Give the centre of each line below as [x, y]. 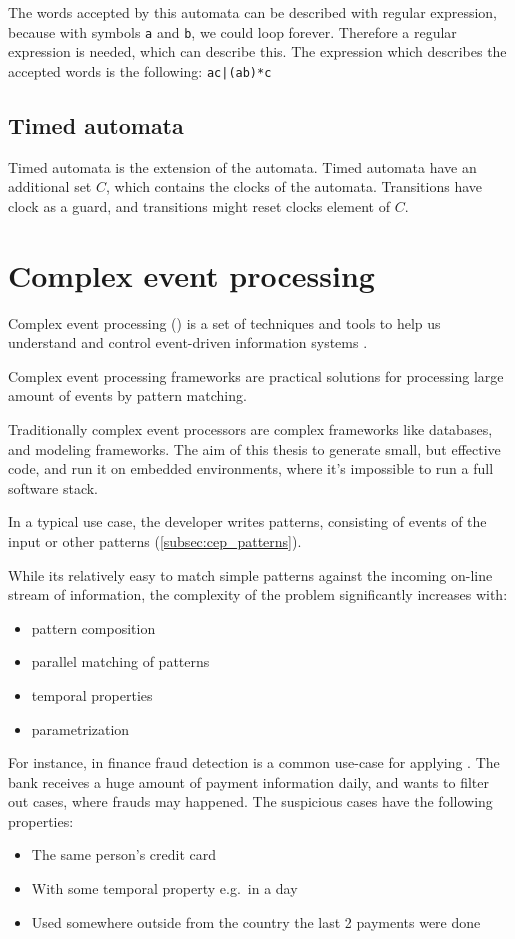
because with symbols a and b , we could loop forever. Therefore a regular [232, 31]
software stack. [53, 487]
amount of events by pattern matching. [127, 395]
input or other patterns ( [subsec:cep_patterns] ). [155, 540]
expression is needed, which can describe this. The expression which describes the [257, 51]
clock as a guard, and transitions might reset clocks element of [199, 205]
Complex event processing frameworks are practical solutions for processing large [256, 375]
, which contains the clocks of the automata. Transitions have [294, 186]
